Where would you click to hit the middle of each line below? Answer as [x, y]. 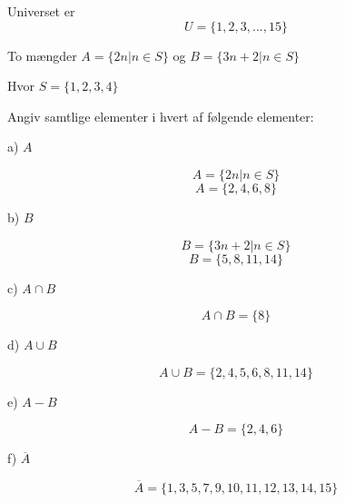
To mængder [42, 55]
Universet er [41, 11]
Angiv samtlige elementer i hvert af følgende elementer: [161, 116]
